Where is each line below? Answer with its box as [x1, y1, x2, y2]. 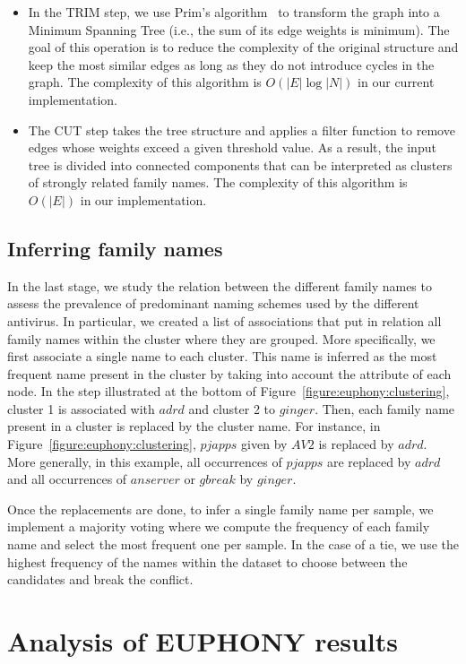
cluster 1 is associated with [7, 399, 155, 418]
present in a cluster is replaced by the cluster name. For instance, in [7, 417, 381, 435]
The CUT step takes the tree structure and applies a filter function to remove [28, 120, 455, 139]
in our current [358, 73, 435, 91]
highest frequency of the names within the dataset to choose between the [7, 552, 408, 571]
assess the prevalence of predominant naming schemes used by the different [7, 294, 419, 313]
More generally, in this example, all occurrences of [7, 452, 282, 470]
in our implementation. [80, 190, 207, 209]
